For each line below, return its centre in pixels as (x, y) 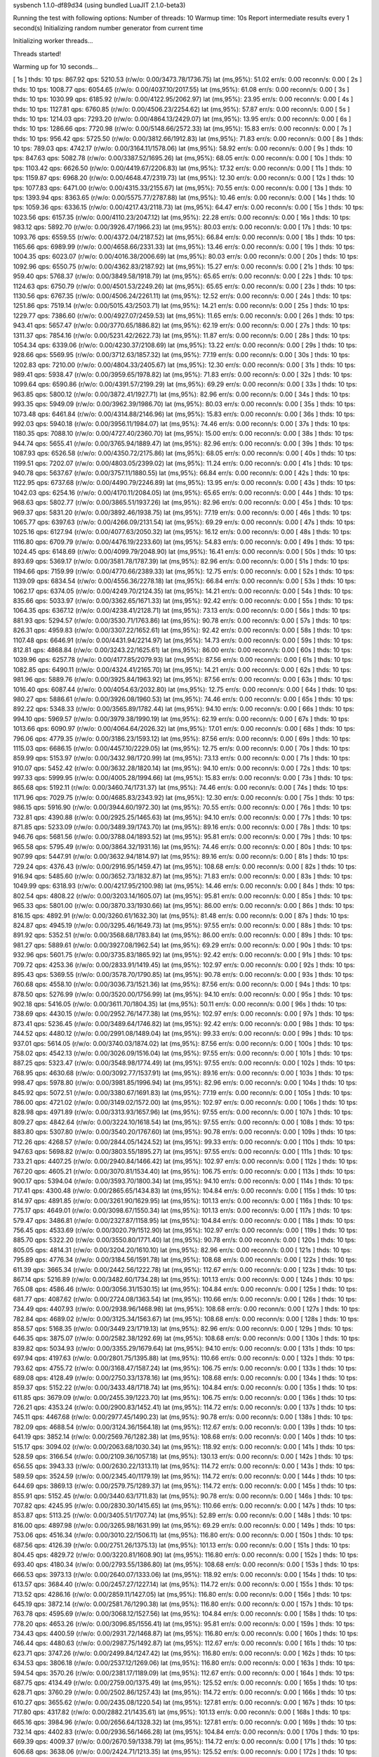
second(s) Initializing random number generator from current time (108, 27)
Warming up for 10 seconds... (55, 66)
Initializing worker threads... (53, 41)
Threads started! (37, 53)
